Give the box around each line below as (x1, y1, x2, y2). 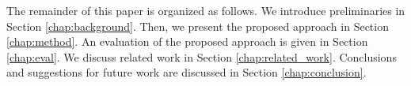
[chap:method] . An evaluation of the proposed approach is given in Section (6, 33, 368, 50)
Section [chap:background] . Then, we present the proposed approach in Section (6, 17, 389, 34)
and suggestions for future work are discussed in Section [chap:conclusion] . (6, 64, 367, 80)
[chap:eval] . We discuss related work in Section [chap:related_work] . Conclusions (6, 48, 397, 65)
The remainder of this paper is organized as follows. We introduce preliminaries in (6, 2, 405, 18)
